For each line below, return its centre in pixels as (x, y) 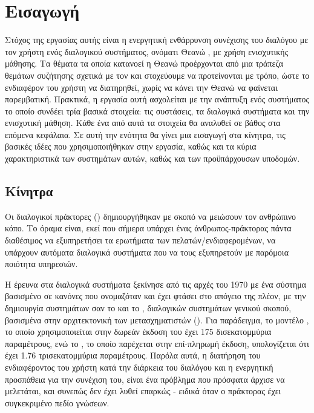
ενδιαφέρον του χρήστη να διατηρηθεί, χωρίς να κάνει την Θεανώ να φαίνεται (141, 87)
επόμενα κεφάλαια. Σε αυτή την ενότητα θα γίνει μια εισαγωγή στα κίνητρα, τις (145, 134)
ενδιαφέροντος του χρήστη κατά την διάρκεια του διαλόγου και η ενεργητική (139, 367)
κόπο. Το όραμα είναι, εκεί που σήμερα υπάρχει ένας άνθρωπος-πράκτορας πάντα (148, 228)
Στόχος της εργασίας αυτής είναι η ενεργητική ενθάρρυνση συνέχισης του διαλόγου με (157, 40)
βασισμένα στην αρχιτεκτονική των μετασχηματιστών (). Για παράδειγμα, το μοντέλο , (157, 319)
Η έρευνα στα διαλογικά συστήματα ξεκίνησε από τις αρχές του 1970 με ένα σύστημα (156, 284)
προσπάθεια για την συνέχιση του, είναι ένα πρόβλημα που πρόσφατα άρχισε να (145, 379)
